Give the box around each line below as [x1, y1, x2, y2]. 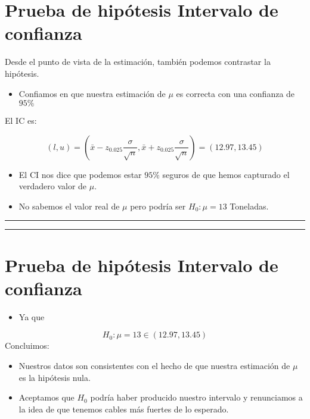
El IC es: [5, 114, 37, 127]
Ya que [18, 310, 45, 323]
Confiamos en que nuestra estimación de [18, 87, 166, 99]
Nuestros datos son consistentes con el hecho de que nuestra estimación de [18, 359, 290, 371]
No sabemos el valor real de [18, 199, 120, 212]
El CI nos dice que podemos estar [18, 168, 142, 180]
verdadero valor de [18, 180, 87, 192]
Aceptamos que [18, 391, 75, 404]
